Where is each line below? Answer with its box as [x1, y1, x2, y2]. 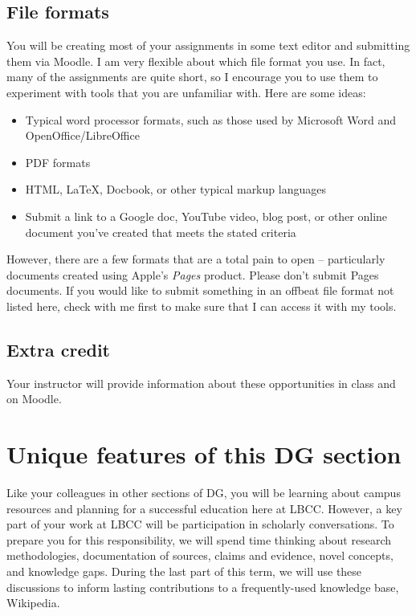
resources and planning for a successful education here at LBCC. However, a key [6, 500, 402, 516]
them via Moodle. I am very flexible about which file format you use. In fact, [6, 52, 385, 69]
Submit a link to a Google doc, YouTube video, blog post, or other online [25, 207, 388, 224]
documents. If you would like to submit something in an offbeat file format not [6, 282, 394, 299]
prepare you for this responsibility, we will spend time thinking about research [6, 531, 391, 548]
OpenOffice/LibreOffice [25, 127, 140, 144]
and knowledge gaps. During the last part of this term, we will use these [6, 563, 362, 579]
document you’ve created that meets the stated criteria [25, 223, 296, 240]
